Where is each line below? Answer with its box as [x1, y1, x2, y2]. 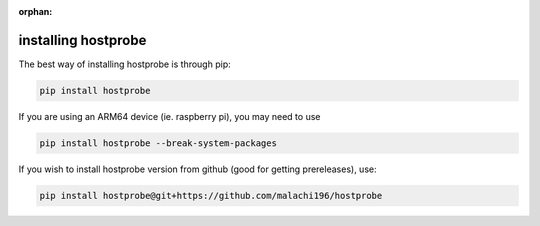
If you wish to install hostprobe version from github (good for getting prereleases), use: [18, 163, 377, 175]
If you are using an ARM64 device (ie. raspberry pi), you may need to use [18, 110, 321, 122]
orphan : [18, 6, 53, 17]
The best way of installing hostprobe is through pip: [18, 58, 231, 70]
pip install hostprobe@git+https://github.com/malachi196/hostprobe [39, 190, 383, 201]
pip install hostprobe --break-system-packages [39, 137, 277, 149]
